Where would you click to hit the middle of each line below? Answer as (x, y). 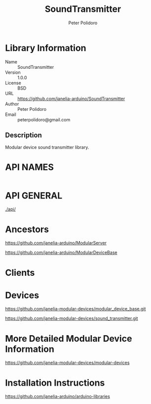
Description (23, 135)
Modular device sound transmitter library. (47, 147)
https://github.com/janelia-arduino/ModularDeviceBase (61, 252)
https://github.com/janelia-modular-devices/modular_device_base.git (75, 309)
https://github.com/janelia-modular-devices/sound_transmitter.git (72, 318)
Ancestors (27, 229)
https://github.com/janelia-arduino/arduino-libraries (57, 397)
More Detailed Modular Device (69, 338)
